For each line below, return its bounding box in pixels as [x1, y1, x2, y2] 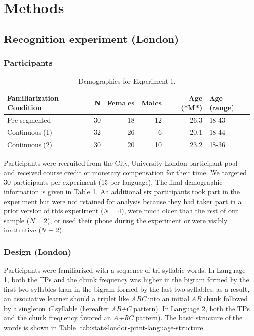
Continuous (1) [7, 127, 52, 137]
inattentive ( [4, 225, 41, 235]
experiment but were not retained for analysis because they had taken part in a [4, 196, 242, 206]
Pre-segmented [7, 115, 51, 125]
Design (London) [4, 245, 71, 257]
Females [107, 97, 135, 107]
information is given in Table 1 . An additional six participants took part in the [4, 186, 240, 196]
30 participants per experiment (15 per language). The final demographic [4, 177, 223, 187]
